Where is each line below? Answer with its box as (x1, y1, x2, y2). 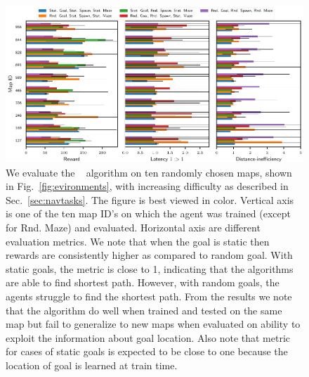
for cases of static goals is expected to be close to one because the (6, 344, 288, 359)
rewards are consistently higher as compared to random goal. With (6, 248, 293, 262)
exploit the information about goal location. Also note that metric (6, 330, 291, 345)
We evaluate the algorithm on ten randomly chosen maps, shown (6, 165, 292, 179)
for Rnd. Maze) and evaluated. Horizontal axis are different (6, 220, 261, 235)
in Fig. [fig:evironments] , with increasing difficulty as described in (6, 179, 289, 193)
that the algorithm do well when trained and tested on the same (6, 302, 282, 317)
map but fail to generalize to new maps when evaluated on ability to (6, 317, 301, 331)
